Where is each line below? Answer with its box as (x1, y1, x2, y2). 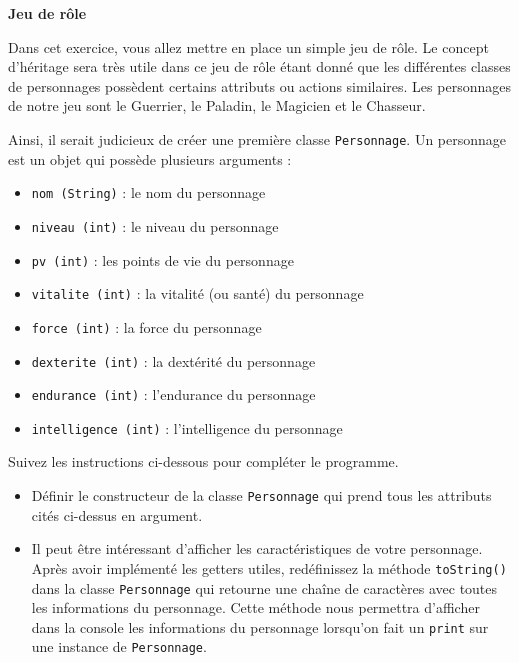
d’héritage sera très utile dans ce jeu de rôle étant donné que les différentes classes (8, 56, 511, 77)
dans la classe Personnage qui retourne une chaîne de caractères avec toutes (31, 577, 498, 598)
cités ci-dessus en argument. (31, 504, 203, 525)
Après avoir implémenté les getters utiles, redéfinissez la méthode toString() (31, 557, 507, 578)
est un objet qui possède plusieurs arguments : (8, 148, 292, 169)
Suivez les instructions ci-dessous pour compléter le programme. (8, 451, 399, 472)
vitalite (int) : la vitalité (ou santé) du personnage (31, 283, 364, 304)
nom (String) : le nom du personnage (31, 182, 266, 203)
